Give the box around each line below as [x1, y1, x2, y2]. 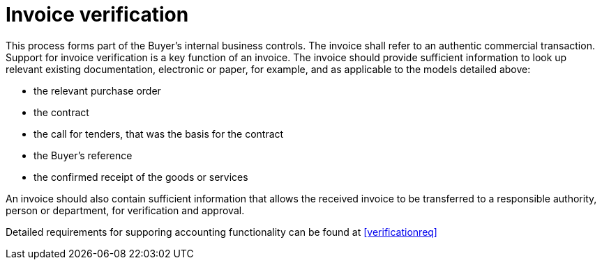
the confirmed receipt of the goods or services [33, 170, 248, 183]
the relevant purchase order [33, 84, 161, 97]
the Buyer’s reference [33, 149, 133, 161]
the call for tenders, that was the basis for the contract [33, 127, 284, 140]
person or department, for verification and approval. [6, 204, 245, 216]
